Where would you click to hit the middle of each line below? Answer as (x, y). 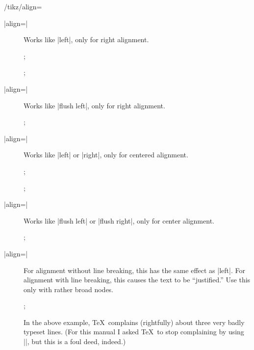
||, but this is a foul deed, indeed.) (75, 341)
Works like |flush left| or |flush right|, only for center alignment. (119, 220)
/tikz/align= (23, 6)
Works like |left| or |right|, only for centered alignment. (106, 155)
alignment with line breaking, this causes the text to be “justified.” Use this (137, 280)
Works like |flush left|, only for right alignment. (94, 105)
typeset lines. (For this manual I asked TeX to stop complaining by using (134, 332)
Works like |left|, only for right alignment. (86, 39)
